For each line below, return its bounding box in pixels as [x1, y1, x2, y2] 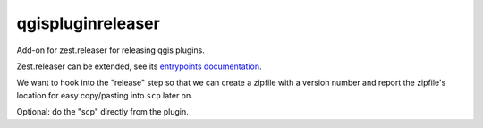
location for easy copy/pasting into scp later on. [16, 90, 194, 100]
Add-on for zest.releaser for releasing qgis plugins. [16, 45, 205, 55]
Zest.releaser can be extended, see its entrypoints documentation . [16, 61, 262, 72]
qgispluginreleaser [16, 13, 160, 33]
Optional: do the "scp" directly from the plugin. [16, 107, 190, 117]
